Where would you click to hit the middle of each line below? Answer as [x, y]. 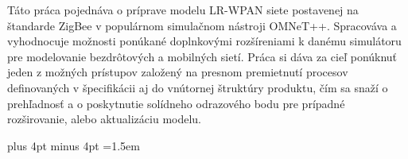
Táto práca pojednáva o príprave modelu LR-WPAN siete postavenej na [183, 10]
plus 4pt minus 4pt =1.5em [74, 145]
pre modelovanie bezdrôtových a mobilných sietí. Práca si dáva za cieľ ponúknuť [202, 56]
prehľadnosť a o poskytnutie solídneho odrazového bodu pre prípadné [176, 103]
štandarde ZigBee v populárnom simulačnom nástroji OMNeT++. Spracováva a [202, 25]
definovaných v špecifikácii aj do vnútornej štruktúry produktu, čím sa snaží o [198, 87]
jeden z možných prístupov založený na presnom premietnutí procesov [178, 72]
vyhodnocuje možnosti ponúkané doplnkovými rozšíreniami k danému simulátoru [204, 41]
